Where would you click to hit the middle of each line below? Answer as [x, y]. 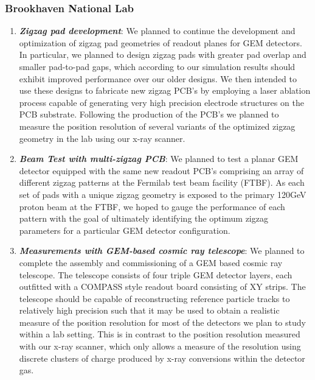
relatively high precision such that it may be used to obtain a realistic [149, 310]
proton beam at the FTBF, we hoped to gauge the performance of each [152, 206]
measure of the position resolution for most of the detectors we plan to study [162, 322]
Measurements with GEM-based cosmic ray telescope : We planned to [162, 251]
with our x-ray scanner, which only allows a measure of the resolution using [160, 346]
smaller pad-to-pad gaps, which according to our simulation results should [157, 66]
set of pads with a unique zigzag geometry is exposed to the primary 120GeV [163, 194]
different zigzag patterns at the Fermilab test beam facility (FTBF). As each [162, 182]
